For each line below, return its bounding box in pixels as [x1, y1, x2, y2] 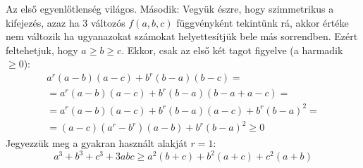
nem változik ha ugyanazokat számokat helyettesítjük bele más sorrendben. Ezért [6, 29, 358, 44]
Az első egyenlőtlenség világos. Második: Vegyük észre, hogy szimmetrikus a [6, 1, 334, 15]
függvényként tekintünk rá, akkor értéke [176, 15, 349, 30]
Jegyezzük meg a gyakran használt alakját [6, 136, 187, 150]
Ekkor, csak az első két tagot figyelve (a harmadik [127, 42, 343, 57]
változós [90, 15, 125, 30]
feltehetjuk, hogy [6, 42, 78, 57]
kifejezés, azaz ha [6, 15, 80, 30]
